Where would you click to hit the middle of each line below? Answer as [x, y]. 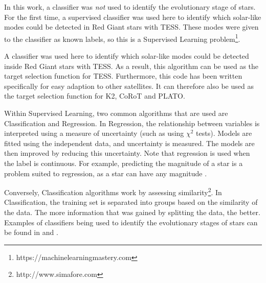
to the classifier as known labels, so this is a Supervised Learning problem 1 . [122, 38]
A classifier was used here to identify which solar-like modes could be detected [127, 56]
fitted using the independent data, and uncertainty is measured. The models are [129, 143]
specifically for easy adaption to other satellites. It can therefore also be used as [129, 86]
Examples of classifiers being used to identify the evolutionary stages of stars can [131, 222]
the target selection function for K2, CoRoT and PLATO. [95, 96]
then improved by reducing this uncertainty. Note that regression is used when [127, 153]
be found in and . [31, 232]
